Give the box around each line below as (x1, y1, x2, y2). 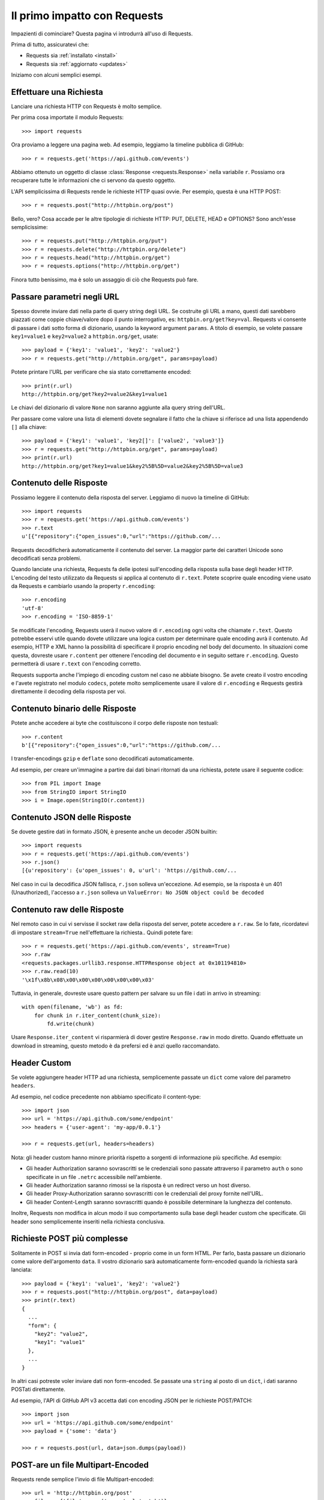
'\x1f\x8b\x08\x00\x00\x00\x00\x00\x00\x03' (22, 976, 155, 983)
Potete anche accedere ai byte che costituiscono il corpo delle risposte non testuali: (11, 719, 219, 727)
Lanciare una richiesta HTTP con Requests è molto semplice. (11, 103, 162, 110)
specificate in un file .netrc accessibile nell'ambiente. (26, 1173, 162, 1180)
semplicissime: (11, 223, 48, 230)
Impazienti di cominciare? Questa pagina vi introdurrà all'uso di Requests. (11, 30, 193, 37)
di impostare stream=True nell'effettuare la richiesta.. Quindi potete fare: (11, 929, 193, 936)
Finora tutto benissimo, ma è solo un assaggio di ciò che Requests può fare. (11, 276, 199, 283)
